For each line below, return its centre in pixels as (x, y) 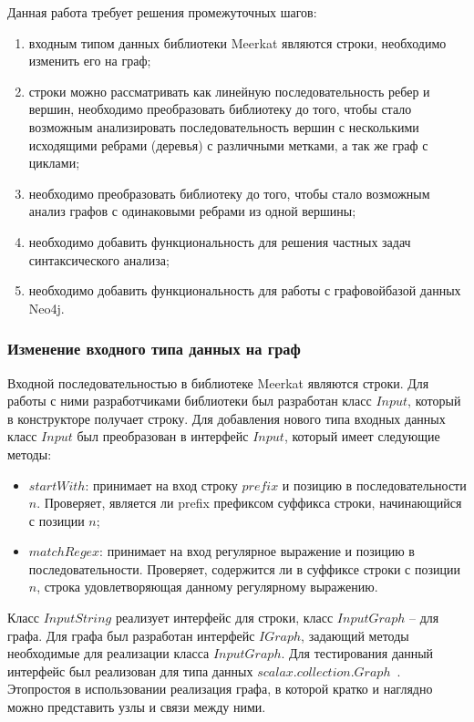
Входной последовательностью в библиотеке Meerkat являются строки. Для (218, 382)
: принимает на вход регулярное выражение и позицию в (257, 551)
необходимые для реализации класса (108, 653)
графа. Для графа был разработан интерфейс (131, 635)
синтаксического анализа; (99, 259)
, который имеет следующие (362, 436)
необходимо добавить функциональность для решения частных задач (220, 241)
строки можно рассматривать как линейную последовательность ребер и (229, 91)
